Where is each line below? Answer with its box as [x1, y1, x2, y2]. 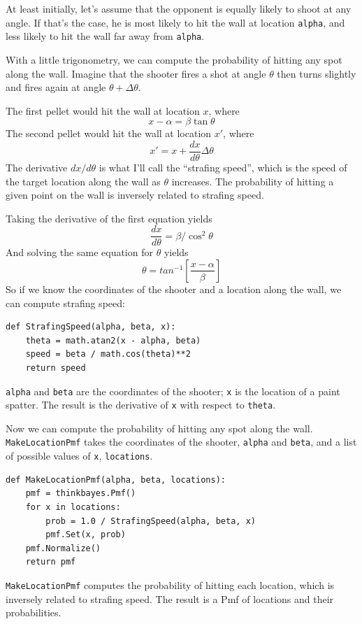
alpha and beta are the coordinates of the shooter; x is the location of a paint [6, 383, 340, 398]
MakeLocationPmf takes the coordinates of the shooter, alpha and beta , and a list [6, 434, 357, 449]
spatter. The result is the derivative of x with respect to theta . [6, 397, 276, 412]
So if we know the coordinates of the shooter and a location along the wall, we [6, 281, 342, 296]
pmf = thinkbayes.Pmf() [25, 488, 136, 499]
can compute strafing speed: [6, 295, 125, 310]
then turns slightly [277, 66, 356, 80]
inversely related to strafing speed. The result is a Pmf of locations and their [6, 591, 334, 606]
